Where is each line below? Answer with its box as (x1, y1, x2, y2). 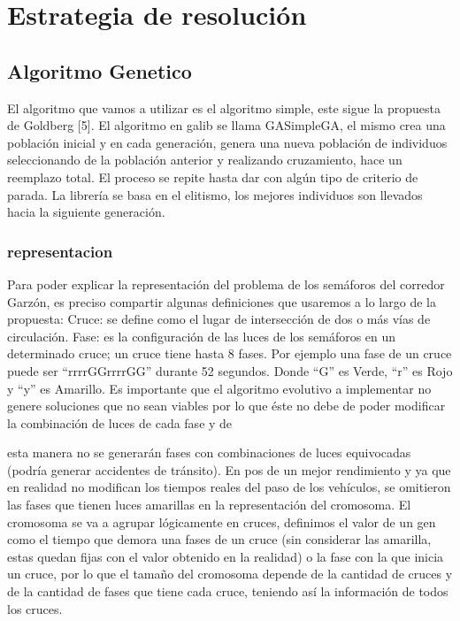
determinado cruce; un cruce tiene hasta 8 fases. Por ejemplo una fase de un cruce (7, 344, 452, 363)
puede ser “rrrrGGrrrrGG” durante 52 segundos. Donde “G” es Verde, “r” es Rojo (7, 361, 453, 379)
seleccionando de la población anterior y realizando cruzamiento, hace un (7, 150, 402, 169)
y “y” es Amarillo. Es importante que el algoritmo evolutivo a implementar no (7, 379, 432, 397)
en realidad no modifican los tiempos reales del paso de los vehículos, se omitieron (7, 478, 451, 496)
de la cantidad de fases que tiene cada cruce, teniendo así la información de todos (7, 582, 448, 601)
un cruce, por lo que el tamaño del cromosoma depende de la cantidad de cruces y (7, 564, 453, 583)
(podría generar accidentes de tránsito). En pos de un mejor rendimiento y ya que (7, 460, 451, 479)
